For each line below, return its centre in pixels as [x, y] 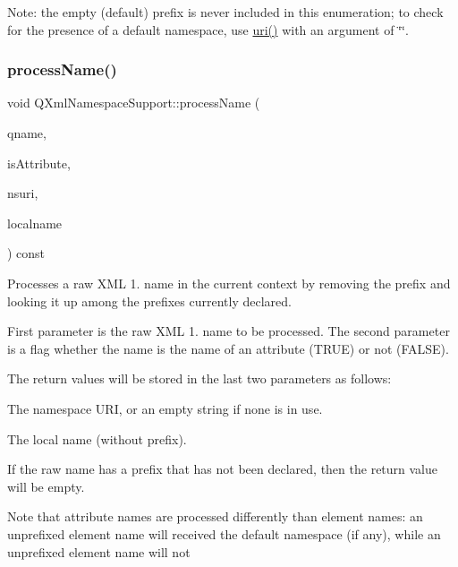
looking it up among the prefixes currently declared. [149, 301]
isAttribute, [39, 163]
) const [26, 253]
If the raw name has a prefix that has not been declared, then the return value [223, 469]
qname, [27, 133]
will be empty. [46, 486]
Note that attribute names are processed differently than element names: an [215, 516]
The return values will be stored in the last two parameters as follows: [199, 378]
